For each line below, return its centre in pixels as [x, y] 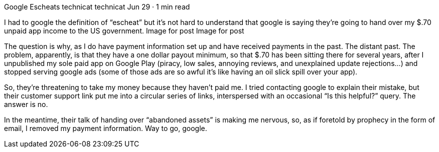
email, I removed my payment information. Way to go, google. [106, 128]
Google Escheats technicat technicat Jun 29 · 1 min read [97, 7]
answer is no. [26, 104]
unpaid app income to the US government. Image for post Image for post [124, 31]
